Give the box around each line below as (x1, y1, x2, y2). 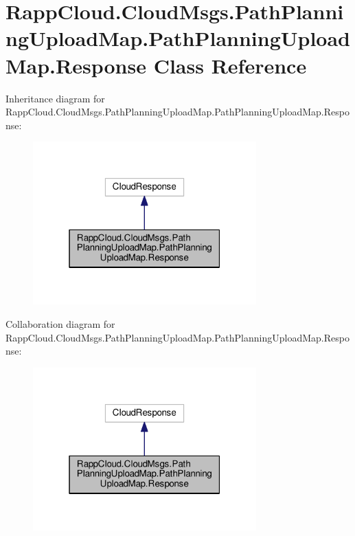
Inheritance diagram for (5, 91, 105, 105)
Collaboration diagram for (5, 317, 115, 331)
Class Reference (153, 51, 307, 79)
